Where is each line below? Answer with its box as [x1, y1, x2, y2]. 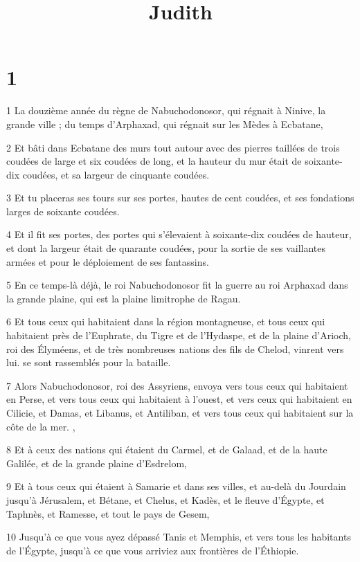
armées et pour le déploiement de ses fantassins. [6, 254, 209, 269]
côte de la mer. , [6, 419, 75, 433]
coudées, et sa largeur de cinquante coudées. [22, 167, 210, 181]
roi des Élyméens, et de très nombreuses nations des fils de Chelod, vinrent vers [6, 341, 344, 356]
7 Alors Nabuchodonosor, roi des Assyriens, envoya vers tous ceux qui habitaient [6, 378, 348, 392]
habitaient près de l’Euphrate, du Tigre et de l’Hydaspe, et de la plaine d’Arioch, [6, 328, 351, 343]
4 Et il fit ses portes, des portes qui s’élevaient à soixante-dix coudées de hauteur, [6, 227, 352, 242]
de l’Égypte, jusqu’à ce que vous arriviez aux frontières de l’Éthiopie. [6, 543, 299, 557]
